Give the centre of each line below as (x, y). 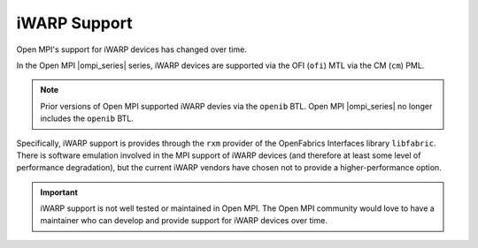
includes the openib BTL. (87, 118)
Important (59, 192)
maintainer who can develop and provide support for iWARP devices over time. (184, 221)
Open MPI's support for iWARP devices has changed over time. (131, 49)
